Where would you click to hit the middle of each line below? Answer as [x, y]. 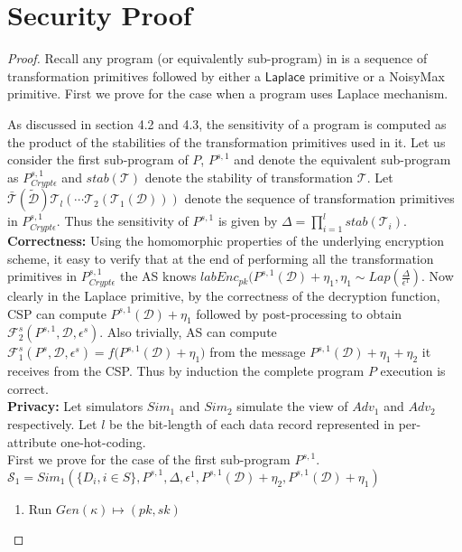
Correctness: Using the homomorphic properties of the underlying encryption [226, 240]
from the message [258, 352]
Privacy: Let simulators [75, 406]
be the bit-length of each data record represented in [251, 424]
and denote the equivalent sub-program [342, 159]
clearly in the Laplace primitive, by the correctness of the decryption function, [224, 296]
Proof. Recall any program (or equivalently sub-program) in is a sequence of [217, 58]
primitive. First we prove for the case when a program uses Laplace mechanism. [228, 94]
